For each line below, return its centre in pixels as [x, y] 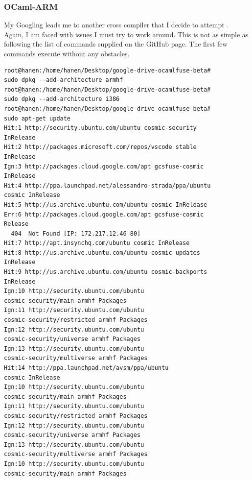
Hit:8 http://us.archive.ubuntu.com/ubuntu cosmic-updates [102, 253]
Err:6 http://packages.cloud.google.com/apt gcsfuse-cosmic [104, 214]
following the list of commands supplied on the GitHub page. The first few [116, 44]
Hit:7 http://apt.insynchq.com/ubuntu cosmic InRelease [97, 243]
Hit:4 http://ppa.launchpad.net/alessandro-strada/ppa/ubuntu [107, 185]
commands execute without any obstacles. [67, 53]
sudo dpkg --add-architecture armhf [64, 80]
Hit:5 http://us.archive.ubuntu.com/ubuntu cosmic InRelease [106, 204]
